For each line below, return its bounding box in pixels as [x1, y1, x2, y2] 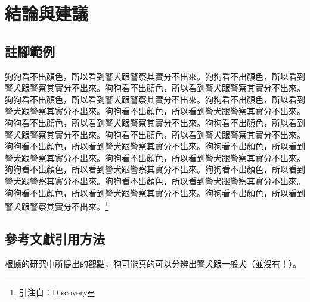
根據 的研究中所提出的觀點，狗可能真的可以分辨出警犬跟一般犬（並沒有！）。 [5, 257, 301, 269]
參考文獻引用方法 [5, 229, 105, 247]
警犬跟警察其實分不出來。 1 [5, 199, 108, 212]
